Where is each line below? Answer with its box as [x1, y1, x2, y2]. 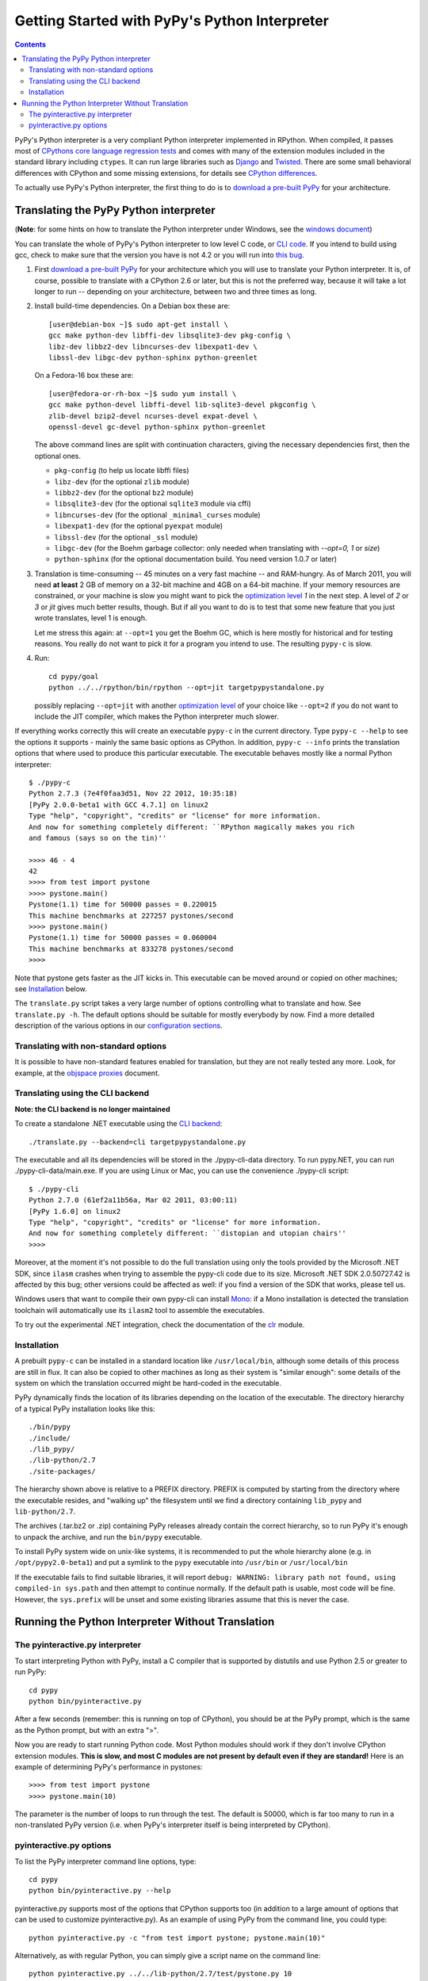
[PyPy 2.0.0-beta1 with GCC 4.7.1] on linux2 [29, 800, 209, 809]
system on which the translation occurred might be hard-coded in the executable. [14, 1378, 281, 1387]
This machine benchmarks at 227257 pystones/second [29, 911, 234, 920]
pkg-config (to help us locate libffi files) [54, 466, 189, 475]
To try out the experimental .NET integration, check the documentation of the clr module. [14, 1320, 305, 1330]
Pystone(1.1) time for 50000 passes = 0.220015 [29, 900, 217, 909]
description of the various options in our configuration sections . [14, 1021, 223, 1030]
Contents [14, 40, 47, 49]
